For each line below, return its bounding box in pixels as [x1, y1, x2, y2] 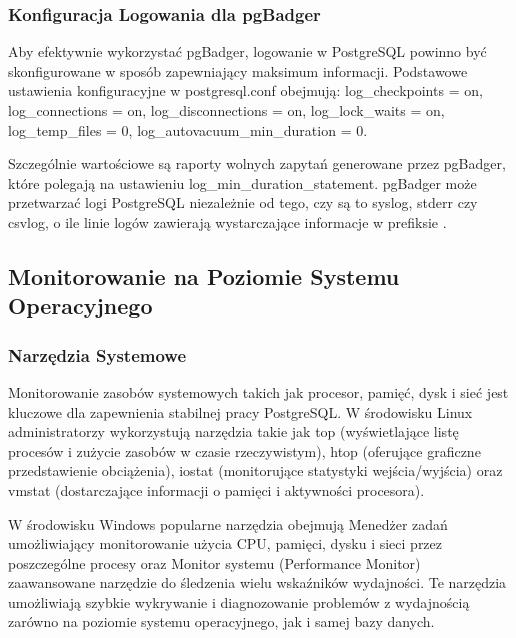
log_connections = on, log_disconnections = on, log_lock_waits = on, [8, 100, 445, 120]
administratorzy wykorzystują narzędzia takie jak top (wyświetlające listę [8, 421, 459, 442]
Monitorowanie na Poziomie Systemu [8, 260, 400, 291]
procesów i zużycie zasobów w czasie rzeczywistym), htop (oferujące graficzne [8, 440, 481, 461]
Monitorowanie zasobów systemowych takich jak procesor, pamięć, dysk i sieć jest [8, 381, 509, 402]
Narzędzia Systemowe [8, 342, 187, 367]
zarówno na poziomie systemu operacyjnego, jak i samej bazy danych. [8, 611, 435, 632]
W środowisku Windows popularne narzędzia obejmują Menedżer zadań [8, 513, 448, 534]
